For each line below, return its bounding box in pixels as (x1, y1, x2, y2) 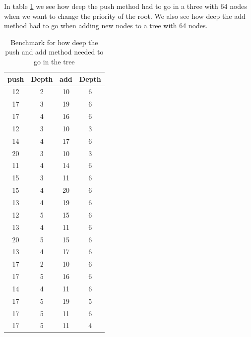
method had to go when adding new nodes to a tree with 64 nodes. (4, 20, 208, 31)
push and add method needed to (5, 47, 104, 57)
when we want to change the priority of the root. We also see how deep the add (4, 10, 246, 21)
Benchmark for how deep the (10, 37, 98, 47)
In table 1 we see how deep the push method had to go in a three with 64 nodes (4, 1, 247, 11)
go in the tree (34, 56, 75, 66)
